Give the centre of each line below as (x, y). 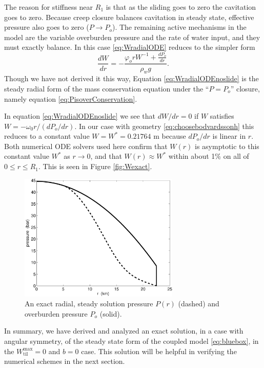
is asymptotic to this (227, 146)
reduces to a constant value (47, 136)
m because (170, 136)
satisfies (222, 116)
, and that (106, 156)
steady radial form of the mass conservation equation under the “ (107, 88)
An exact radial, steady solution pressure (89, 303)
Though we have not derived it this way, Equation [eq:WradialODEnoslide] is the (131, 78)
